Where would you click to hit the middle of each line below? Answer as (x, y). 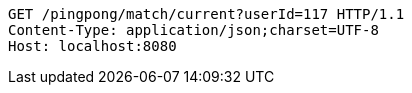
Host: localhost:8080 (92, 46)
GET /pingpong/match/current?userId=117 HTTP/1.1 (206, 14)
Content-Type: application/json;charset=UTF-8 (193, 30)
